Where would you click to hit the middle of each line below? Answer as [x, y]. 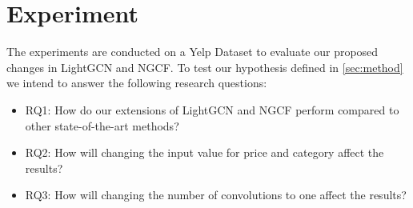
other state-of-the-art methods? [102, 125]
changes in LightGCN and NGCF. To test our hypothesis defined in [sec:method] [205, 67]
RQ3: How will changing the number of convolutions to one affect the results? [216, 195]
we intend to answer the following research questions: [137, 83]
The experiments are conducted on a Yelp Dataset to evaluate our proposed [192, 52]
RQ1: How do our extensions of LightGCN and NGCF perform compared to [212, 109]
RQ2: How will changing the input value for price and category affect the [204, 152]
